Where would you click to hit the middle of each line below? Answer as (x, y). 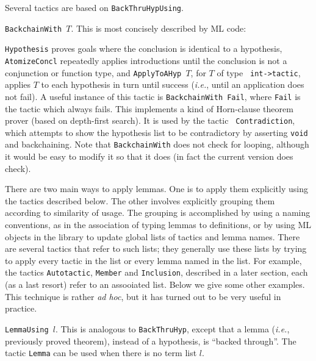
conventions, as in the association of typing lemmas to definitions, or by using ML (158, 225)
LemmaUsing (27, 330)
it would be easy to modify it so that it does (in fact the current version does (149, 156)
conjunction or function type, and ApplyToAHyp (93, 72)
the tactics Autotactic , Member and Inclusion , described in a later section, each (156, 272)
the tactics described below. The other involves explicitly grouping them (140, 200)
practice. (21, 308)
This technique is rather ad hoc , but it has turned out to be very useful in (143, 296)
